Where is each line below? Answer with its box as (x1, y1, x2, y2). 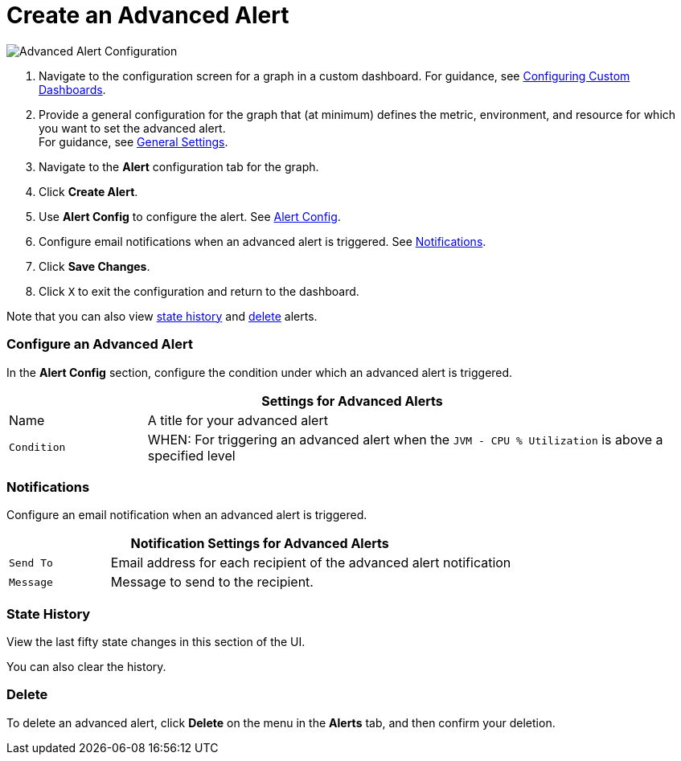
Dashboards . (39, 82, 106, 96)
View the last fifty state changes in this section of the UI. (6, 635, 306, 648)
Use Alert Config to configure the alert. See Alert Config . (39, 209, 341, 223)
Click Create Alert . (39, 184, 138, 198)
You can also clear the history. (6, 660, 166, 673)
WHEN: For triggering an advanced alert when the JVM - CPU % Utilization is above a (147, 431, 663, 448)
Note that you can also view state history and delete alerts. (6, 309, 318, 323)
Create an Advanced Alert (6, 2, 289, 29)
